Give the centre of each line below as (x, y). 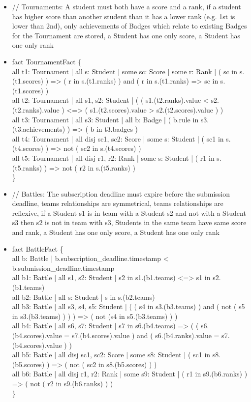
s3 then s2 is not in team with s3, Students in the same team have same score (129, 222)
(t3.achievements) (39, 129)
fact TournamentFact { (47, 61)
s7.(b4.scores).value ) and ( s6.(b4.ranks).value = (145, 335)
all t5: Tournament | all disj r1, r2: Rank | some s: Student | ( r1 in (113, 158)
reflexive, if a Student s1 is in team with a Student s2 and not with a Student (129, 213)
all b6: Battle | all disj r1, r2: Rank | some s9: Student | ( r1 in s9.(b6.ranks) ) (130, 374)
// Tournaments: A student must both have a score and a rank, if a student (126, 6)
